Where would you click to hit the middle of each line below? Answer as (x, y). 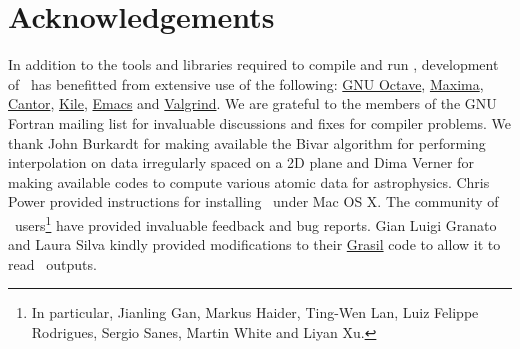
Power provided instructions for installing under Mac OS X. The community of (253, 201)
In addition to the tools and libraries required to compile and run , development (253, 64)
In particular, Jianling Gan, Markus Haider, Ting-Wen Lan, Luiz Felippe (255, 312)
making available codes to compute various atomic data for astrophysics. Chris (249, 181)
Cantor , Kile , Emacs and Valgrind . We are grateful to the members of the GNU (252, 103)
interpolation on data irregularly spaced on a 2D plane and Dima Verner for (241, 162)
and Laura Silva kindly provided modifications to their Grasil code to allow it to (254, 244)
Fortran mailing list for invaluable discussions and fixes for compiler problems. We (260, 122)
